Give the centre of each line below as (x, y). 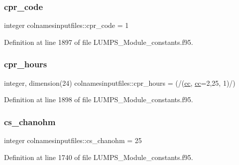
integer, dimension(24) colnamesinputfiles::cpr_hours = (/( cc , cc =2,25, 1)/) (120, 82)
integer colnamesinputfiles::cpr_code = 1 (66, 25)
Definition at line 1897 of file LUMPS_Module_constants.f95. (99, 42)
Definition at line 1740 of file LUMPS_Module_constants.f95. (99, 157)
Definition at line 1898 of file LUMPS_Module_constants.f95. (99, 99)
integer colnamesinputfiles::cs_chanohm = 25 (73, 140)
